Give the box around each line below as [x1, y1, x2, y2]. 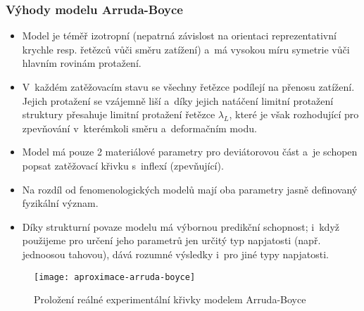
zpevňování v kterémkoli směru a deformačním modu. [22, 120, 257, 135]
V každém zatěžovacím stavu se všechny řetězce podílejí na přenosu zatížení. [22, 80, 355, 94]
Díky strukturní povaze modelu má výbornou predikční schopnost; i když [22, 219, 339, 234]
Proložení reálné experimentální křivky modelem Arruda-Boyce [34, 292, 306, 307]
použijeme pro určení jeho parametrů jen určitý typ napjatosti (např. [22, 233, 321, 248]
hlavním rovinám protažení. [22, 56, 142, 70]
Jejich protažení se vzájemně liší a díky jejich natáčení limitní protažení [22, 93, 334, 108]
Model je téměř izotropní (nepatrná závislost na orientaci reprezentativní [22, 28, 337, 43]
